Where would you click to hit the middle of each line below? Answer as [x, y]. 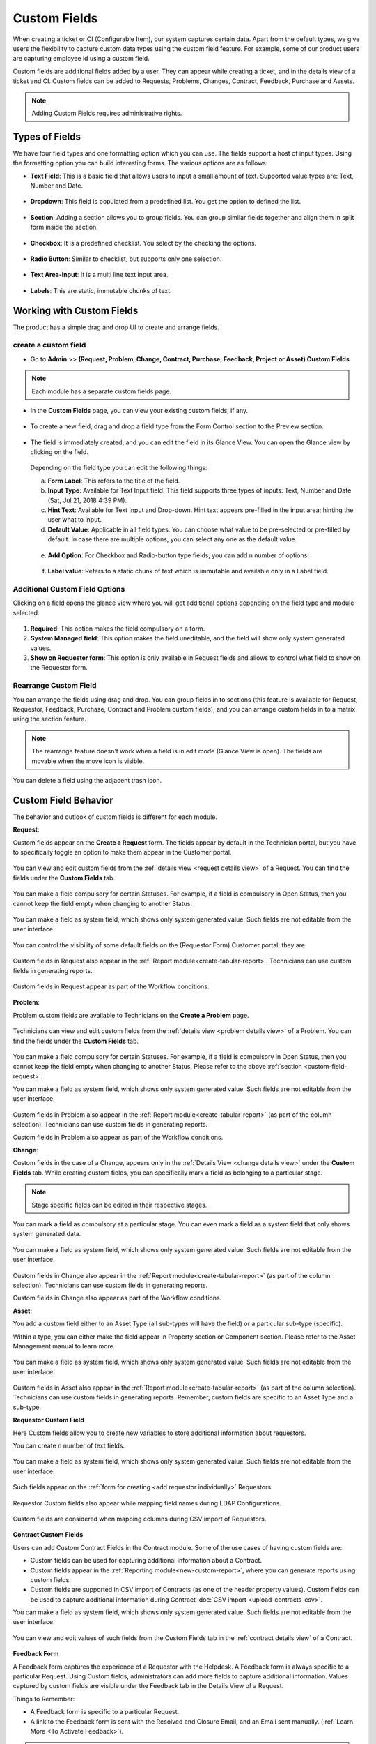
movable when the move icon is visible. [88, 761]
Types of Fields [47, 136]
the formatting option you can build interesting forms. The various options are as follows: [140, 163]
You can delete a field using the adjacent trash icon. [87, 780]
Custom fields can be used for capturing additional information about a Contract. [146, 1561]
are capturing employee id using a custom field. [81, 59]
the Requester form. [59, 668]
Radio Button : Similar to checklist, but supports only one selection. [126, 259]
